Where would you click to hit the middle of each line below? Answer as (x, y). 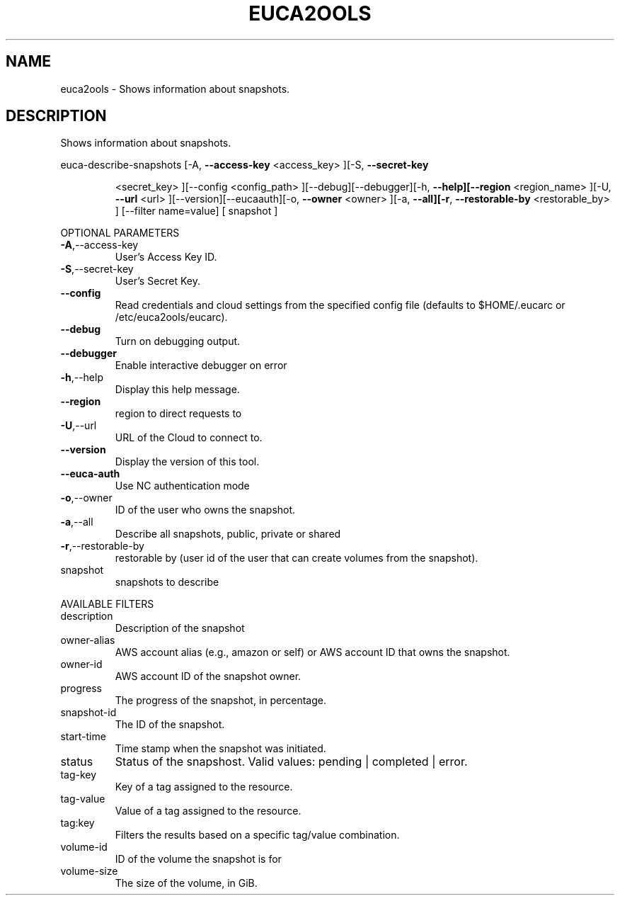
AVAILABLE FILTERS (107, 604)
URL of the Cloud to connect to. (189, 438)
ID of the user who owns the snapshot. (205, 510)
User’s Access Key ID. (166, 257)
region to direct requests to (178, 414)
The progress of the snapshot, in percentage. (220, 701)
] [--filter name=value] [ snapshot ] (196, 211)
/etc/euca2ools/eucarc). (171, 317)
